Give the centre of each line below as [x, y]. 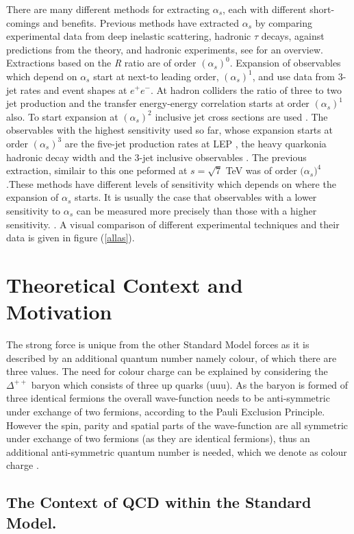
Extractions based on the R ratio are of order [101, 63]
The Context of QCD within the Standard [159, 502]
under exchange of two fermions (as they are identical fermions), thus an [158, 438]
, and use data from [293, 76]
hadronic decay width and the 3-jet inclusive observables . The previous [156, 157]
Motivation [59, 312]
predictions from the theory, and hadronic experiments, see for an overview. [165, 49]
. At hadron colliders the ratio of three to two [246, 89]
